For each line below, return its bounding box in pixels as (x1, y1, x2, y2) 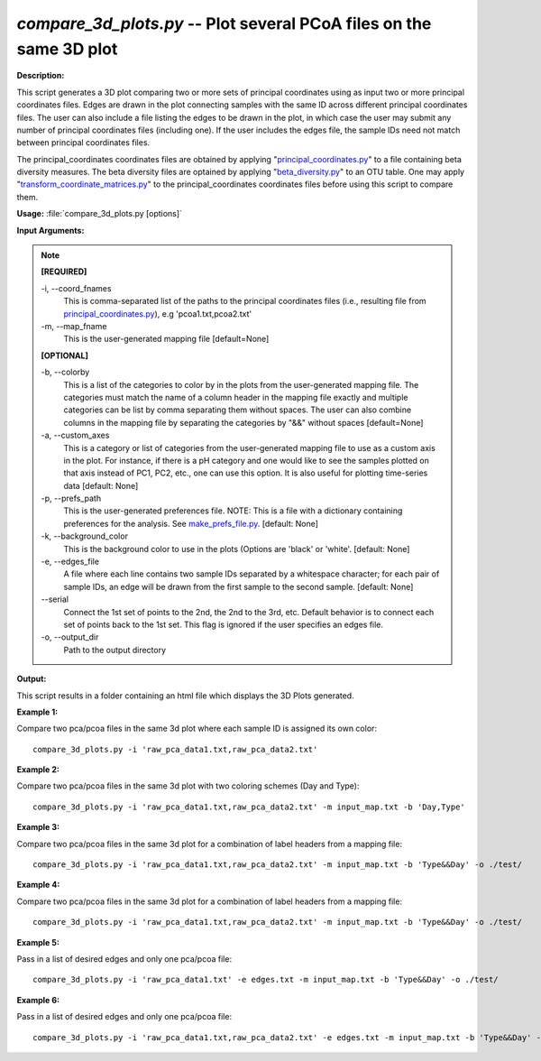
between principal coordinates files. (16, 137, 151, 148)
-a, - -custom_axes (41, 429, 110, 441)
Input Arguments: (16, 225, 85, 235)
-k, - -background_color (41, 530, 128, 541)
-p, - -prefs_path (41, 493, 102, 504)
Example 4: (16, 880, 60, 890)
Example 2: (16, 764, 60, 775)
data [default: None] (63, 480, 139, 491)
